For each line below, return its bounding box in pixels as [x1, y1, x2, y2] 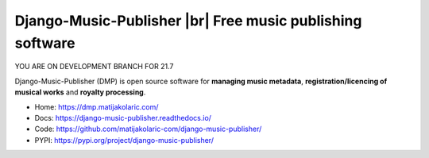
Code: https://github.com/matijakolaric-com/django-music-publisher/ [34, 124, 262, 134]
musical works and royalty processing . [14, 87, 146, 97]
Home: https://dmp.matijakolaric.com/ [34, 102, 159, 111]
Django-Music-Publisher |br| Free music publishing [14, 12, 362, 29]
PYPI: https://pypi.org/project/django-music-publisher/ [34, 135, 214, 145]
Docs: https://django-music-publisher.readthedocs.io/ [34, 113, 212, 122]
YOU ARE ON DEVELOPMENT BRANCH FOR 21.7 [14, 62, 174, 71]
